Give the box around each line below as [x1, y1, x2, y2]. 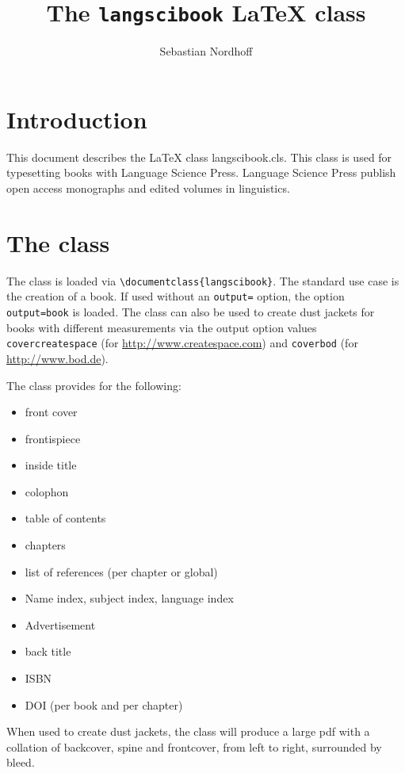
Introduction [6, 102, 147, 135]
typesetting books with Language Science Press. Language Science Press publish [6, 164, 396, 181]
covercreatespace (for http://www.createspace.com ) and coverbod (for [6, 335, 358, 351]
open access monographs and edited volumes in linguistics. [6, 179, 290, 196]
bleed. [6, 754, 35, 771]
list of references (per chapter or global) [25, 563, 218, 580]
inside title [25, 457, 77, 473]
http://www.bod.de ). [6, 350, 109, 366]
